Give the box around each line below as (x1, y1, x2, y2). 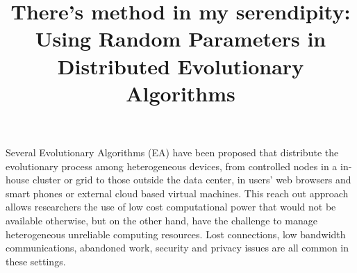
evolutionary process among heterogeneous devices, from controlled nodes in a (6, 158, 338, 173)
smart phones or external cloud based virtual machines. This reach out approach (6, 185, 349, 200)
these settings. (6, 254, 66, 268)
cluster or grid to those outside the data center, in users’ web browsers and (32, 172, 351, 187)
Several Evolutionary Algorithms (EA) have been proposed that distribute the (6, 144, 339, 159)
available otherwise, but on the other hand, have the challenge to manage (6, 213, 317, 227)
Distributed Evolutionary (57, 51, 304, 80)
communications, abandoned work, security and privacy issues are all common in (6, 240, 349, 255)
